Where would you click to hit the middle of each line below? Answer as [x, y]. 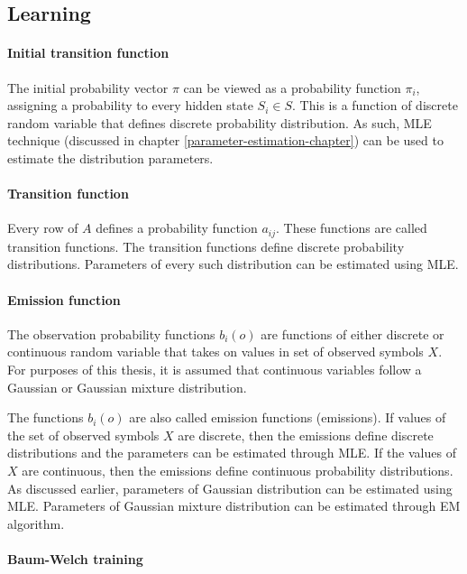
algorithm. [36, 523]
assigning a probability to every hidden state [130, 105]
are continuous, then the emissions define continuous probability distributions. [238, 470]
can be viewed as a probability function [292, 87]
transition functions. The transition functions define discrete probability [206, 246]
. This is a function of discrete [375, 105]
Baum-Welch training [75, 558]
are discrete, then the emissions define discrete [306, 435]
